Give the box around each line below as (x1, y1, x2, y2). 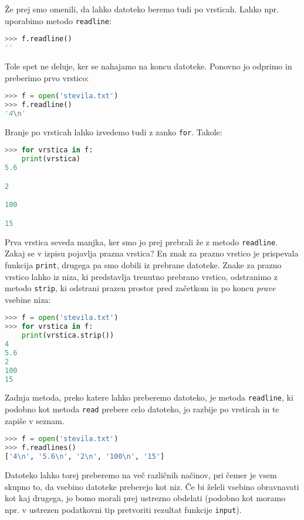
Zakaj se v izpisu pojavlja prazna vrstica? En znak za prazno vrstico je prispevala (5, 247, 299, 259)
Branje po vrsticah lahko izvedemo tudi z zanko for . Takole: (5, 125, 222, 138)
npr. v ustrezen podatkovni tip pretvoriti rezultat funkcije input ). (5, 503, 242, 515)
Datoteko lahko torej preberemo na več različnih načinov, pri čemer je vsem (5, 468, 277, 481)
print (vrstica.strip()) (21, 331, 114, 340)
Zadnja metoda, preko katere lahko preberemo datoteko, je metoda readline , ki (5, 391, 293, 404)
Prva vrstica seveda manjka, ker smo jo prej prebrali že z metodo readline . (5, 235, 278, 248)
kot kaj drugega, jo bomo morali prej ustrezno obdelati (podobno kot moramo (5, 492, 286, 504)
